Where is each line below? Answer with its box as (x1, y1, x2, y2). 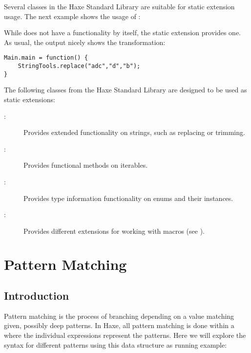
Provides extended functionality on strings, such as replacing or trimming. (23, 127, 245, 137)
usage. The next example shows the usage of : (4, 11, 141, 21)
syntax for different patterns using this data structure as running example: (4, 339, 227, 350)
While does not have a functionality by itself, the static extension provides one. (4, 27, 241, 38)
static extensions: (4, 94, 55, 104)
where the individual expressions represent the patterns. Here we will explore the (4, 330, 246, 340)
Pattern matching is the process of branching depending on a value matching (4, 310, 234, 321)
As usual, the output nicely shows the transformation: (4, 37, 166, 47)
